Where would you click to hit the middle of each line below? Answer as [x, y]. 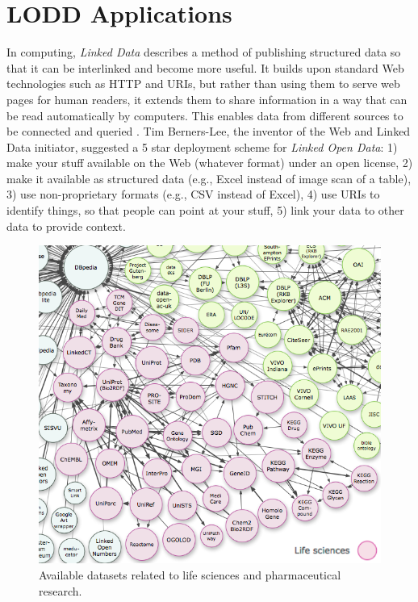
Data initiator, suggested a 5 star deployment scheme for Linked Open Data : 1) [202, 146]
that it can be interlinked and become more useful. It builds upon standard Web [205, 67]
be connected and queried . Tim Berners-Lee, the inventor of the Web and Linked [209, 131]
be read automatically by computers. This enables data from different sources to [205, 115]
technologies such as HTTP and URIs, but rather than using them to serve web [203, 84]
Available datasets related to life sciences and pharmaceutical [190, 574]
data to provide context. [66, 226]
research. [61, 590]
